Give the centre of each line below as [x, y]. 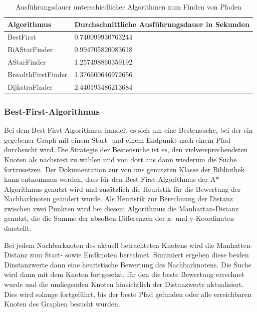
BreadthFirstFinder [38, 74]
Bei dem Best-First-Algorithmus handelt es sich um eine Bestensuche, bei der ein [128, 130]
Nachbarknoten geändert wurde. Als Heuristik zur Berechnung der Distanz [119, 199]
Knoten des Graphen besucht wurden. [62, 304]
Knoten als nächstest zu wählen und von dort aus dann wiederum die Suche [120, 159]
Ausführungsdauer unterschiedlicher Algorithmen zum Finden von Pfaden [128, 7]
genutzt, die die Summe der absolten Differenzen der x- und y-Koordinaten [119, 218]
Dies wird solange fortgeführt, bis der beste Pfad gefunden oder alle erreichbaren [128, 294]
